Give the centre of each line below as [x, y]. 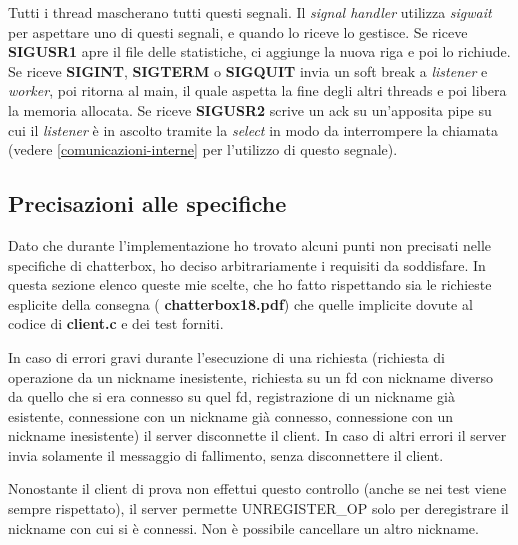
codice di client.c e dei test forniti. [116, 323]
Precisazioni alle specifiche [147, 203]
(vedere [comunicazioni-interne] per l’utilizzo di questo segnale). [203, 149]
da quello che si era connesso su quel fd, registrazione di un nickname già [231, 396]
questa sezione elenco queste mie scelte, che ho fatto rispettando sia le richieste [250, 284]
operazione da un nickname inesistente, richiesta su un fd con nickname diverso [251, 376]
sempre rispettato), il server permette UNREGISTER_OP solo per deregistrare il [258, 508]
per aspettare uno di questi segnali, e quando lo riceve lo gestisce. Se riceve [238, 31]
